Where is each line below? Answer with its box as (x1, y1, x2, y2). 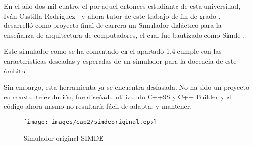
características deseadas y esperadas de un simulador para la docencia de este (4, 55, 237, 66)
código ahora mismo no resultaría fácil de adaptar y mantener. (4, 101, 192, 111)
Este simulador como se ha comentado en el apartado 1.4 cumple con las (4, 46, 222, 56)
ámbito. (4, 65, 27, 75)
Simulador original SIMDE (24, 132, 104, 143)
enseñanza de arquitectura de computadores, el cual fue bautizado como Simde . (4, 29, 245, 40)
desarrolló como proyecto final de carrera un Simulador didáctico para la (4, 20, 222, 30)
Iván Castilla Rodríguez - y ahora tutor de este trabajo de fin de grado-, (4, 10, 221, 21)
